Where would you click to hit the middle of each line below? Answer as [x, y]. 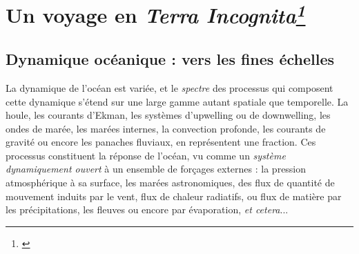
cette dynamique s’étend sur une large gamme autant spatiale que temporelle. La [177, 101]
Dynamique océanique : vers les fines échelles [170, 59]
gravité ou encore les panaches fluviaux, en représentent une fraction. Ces [161, 142]
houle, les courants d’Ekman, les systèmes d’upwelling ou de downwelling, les [168, 115]
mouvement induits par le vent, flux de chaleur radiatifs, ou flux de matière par [174, 196]
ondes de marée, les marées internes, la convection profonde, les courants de [166, 128]
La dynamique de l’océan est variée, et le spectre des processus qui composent [169, 87]
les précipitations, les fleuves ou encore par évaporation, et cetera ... [147, 209]
